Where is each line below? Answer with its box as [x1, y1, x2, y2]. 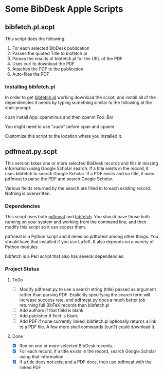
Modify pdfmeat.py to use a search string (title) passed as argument [19, 286, 157, 292]
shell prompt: [5, 105, 32, 111]
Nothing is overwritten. [5, 190, 51, 196]
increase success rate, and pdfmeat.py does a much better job [19, 297, 145, 303]
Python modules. [5, 244, 39, 250]
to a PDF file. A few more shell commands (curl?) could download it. [19, 324, 156, 330]
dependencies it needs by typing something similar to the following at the [5, 100, 152, 105]
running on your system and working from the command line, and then [5, 219, 146, 225]
